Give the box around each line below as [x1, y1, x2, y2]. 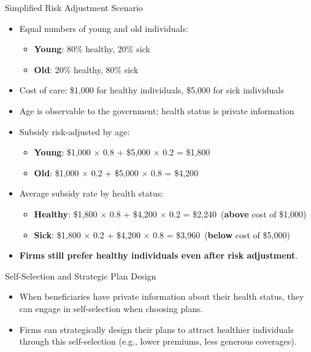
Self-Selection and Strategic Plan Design [5, 269, 156, 282]
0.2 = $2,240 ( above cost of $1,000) [169, 207, 307, 220]
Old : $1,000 [34, 166, 79, 179]
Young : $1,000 [34, 146, 91, 158]
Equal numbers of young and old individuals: [19, 22, 188, 34]
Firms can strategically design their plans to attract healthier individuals [19, 323, 294, 335]
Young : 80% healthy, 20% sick [34, 42, 150, 55]
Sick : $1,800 [34, 228, 81, 241]
